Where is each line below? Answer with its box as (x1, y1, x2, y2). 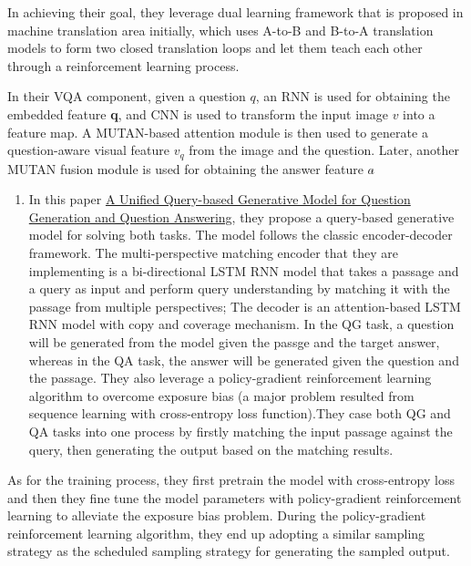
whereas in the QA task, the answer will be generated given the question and (28, 350, 459, 369)
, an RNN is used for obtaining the (255, 87, 450, 106)
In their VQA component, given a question (7, 87, 246, 106)
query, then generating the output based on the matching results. (28, 439, 394, 458)
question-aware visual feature (7, 140, 169, 160)
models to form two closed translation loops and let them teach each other (7, 38, 423, 57)
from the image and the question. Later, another (189, 140, 459, 160)
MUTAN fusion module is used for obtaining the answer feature (7, 159, 363, 178)
